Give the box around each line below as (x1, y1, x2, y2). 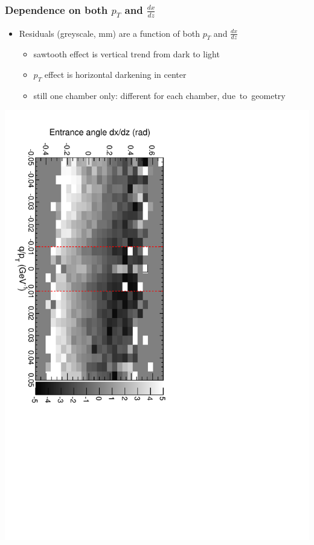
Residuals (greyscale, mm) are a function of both (19, 27, 200, 39)
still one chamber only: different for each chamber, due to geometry (33, 89, 286, 101)
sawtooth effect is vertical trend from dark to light (33, 48, 220, 60)
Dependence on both (5, 2, 108, 17)
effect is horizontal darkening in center (44, 68, 187, 80)
